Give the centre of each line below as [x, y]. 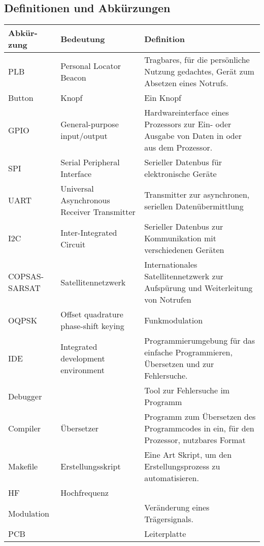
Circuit [73, 244]
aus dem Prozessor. [178, 148]
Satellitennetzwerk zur [184, 276]
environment [82, 370]
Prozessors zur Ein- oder [188, 124]
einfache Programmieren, [188, 352]
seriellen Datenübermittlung [194, 206]
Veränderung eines [177, 507]
